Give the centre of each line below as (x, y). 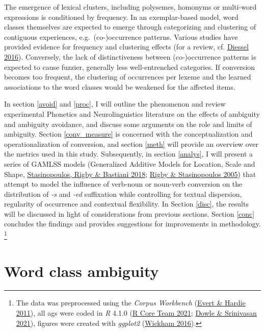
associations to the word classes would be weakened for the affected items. (120, 86)
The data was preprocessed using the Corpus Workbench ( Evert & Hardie (131, 303)
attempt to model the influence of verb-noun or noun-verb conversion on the (123, 184)
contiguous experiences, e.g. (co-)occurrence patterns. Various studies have (121, 36)
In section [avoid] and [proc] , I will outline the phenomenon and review (115, 104)
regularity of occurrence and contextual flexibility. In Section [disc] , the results (126, 204)
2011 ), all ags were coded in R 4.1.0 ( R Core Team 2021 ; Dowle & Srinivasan (136, 313)
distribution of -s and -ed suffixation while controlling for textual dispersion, (123, 194)
